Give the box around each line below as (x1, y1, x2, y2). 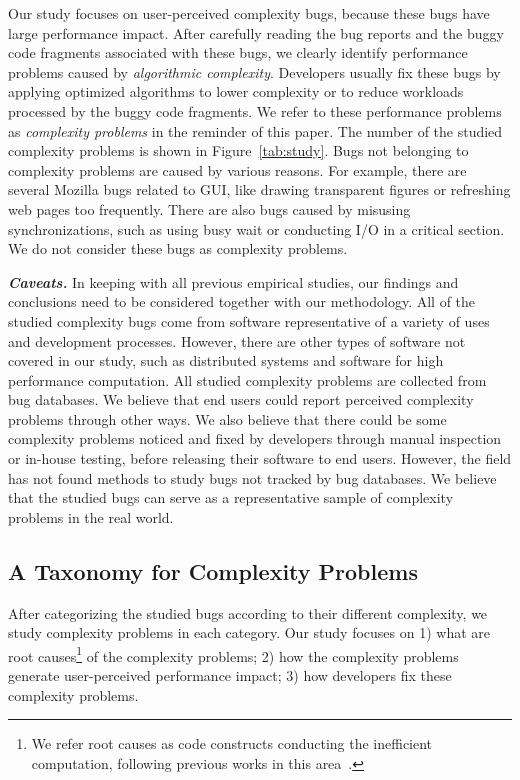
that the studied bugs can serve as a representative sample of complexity (8, 487, 454, 508)
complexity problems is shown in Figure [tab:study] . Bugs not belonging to (8, 140, 469, 161)
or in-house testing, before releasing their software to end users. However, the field (8, 448, 512, 469)
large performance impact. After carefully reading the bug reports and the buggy (8, 22, 504, 43)
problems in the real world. (8, 506, 174, 527)
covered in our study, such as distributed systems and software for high (8, 350, 444, 371)
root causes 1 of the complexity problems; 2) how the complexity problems (8, 642, 459, 666)
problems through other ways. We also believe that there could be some (8, 408, 447, 429)
